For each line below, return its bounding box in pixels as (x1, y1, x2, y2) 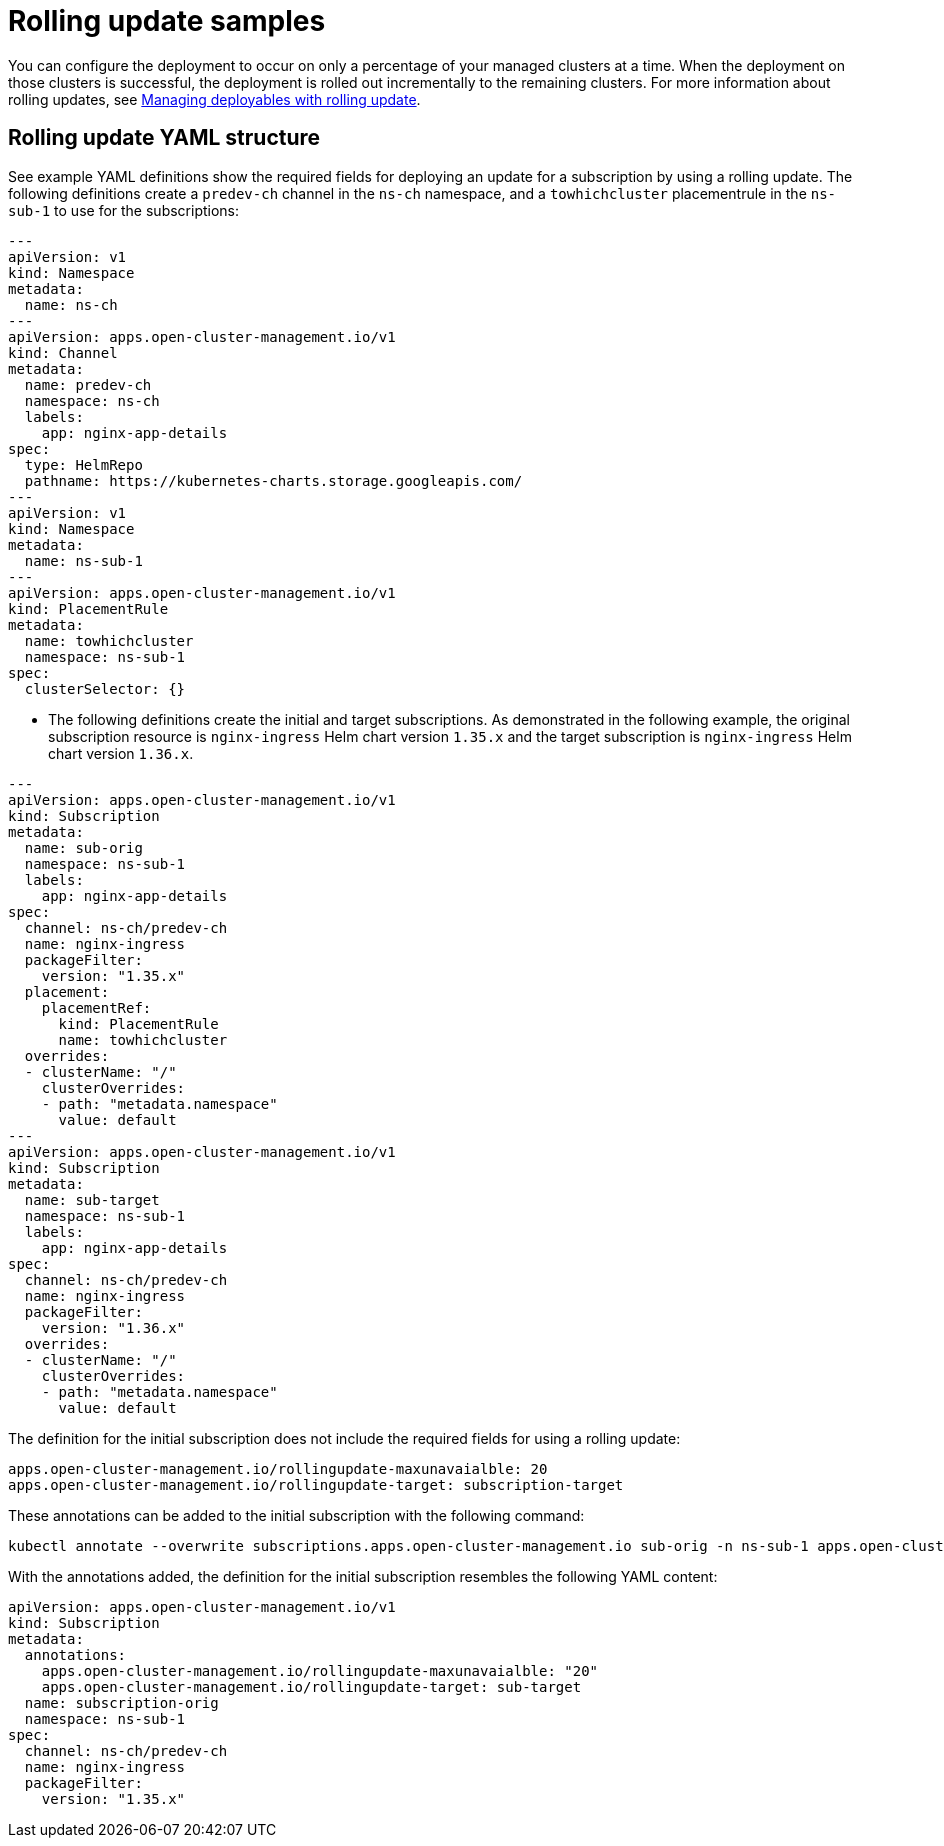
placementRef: (41, 999, 152, 1016)
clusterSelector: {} (24, 680, 186, 697)
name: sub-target (24, 1191, 160, 1208)
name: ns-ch (24, 296, 118, 313)
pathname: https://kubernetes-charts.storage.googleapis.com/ (24, 472, 523, 489)
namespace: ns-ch (24, 392, 160, 409)
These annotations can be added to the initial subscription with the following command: (8, 1506, 585, 1524)
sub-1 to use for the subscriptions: (8, 201, 240, 219)
